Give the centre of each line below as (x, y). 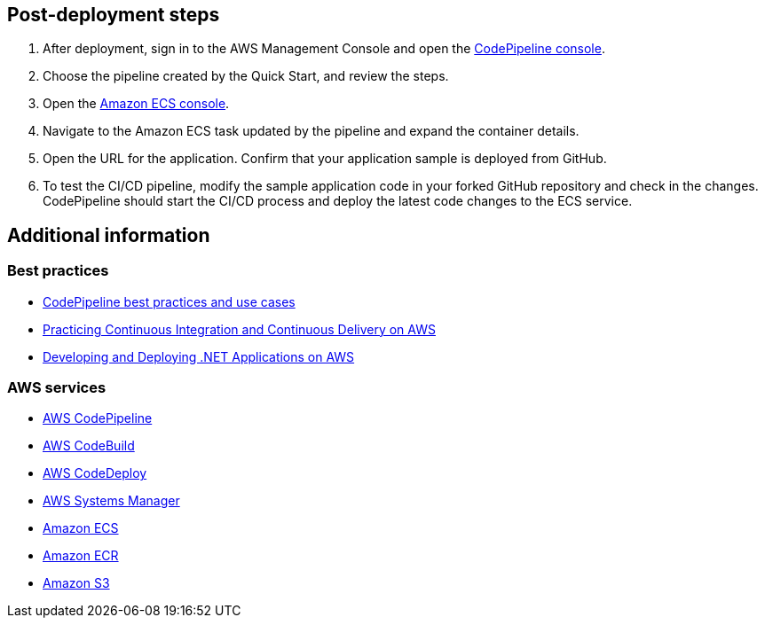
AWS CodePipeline (98, 418)
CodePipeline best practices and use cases (169, 301)
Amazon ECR (81, 556)
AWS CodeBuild (89, 446)
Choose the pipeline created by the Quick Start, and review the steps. (246, 76)
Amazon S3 (76, 583)
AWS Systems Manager (111, 501)
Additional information (109, 235)
